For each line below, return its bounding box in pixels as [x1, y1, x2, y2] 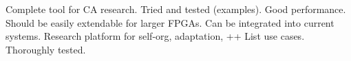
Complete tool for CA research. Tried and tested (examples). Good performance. [6, 2, 346, 16]
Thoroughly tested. [6, 42, 86, 56]
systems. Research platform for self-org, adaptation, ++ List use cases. [6, 29, 305, 43]
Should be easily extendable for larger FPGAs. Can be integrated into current [6, 15, 334, 29]
